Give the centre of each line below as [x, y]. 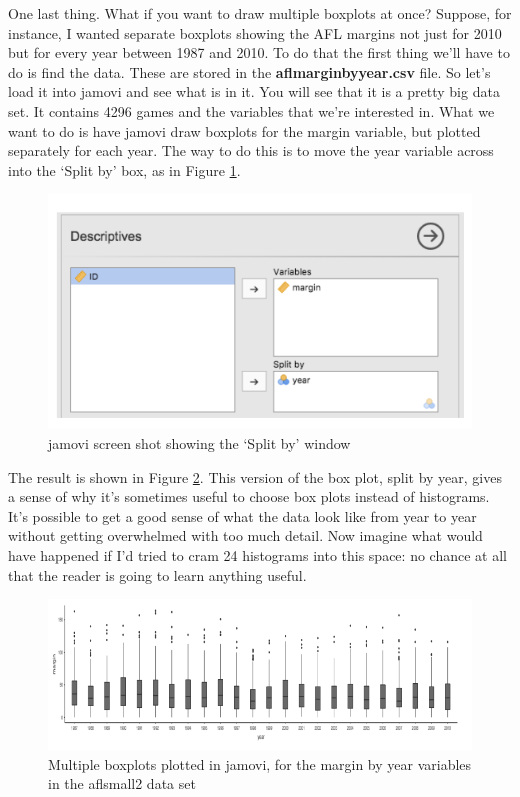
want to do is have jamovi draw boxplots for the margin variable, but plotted [244, 130]
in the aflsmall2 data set [122, 783]
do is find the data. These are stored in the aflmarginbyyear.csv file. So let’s [249, 71]
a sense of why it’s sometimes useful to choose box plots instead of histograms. [249, 496]
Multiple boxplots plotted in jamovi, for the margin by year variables [260, 763]
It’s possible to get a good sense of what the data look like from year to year [242, 515]
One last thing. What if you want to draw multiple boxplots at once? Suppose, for [260, 13]
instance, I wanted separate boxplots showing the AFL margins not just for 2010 [255, 32]
